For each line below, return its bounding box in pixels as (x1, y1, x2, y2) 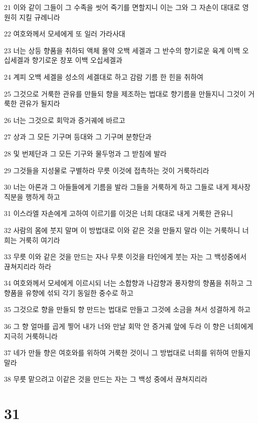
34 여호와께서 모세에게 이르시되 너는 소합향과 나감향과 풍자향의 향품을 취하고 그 (4, 278, 253, 288)
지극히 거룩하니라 (4, 330, 58, 341)
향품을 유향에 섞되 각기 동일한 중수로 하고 (4, 287, 133, 298)
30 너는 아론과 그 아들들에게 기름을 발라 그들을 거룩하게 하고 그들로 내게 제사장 (4, 182, 251, 192)
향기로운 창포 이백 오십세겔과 (32, 55, 123, 65)
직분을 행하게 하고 (4, 191, 60, 202)
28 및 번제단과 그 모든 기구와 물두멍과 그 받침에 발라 (4, 148, 167, 158)
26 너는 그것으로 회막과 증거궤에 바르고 (4, 114, 126, 125)
